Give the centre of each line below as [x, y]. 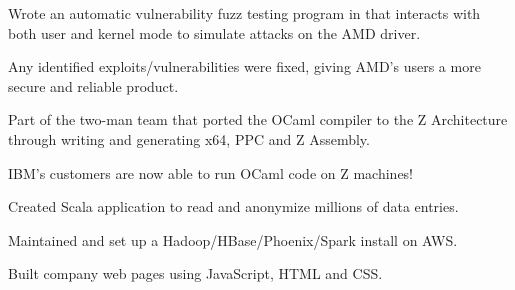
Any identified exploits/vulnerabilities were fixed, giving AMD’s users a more [244, 66]
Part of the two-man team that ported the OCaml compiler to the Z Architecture [258, 119]
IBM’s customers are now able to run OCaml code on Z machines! [211, 172]
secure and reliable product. [93, 85]
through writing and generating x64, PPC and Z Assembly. [189, 138]
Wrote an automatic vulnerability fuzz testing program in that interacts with [244, 13]
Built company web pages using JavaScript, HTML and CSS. [195, 273]
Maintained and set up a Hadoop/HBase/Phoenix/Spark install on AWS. [233, 239]
